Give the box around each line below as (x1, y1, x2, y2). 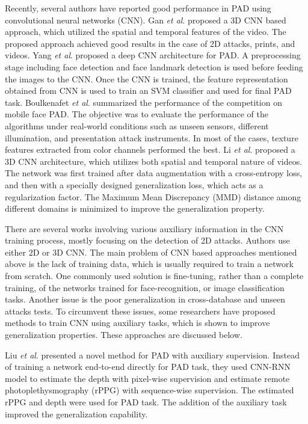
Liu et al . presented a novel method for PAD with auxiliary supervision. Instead (5, 348, 300, 361)
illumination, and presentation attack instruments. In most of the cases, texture (5, 131, 298, 144)
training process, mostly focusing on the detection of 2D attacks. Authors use (5, 234, 290, 247)
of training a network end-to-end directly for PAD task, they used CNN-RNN (5, 360, 291, 373)
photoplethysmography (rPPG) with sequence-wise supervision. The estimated (5, 384, 294, 396)
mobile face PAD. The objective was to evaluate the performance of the (5, 108, 269, 120)
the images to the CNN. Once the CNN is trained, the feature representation (5, 72, 288, 85)
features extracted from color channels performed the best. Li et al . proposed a (5, 143, 295, 156)
